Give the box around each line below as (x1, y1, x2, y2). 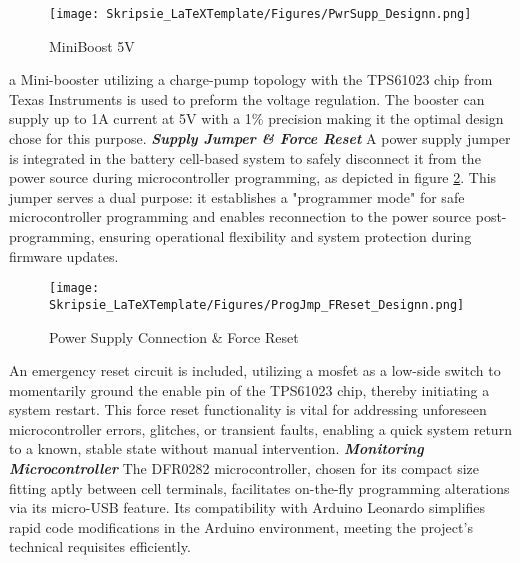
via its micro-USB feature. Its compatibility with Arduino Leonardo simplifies (9, 497, 486, 518)
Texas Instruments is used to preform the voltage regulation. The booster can (9, 88, 485, 109)
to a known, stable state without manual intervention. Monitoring (9, 438, 424, 459)
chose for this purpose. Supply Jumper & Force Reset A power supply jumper (9, 128, 511, 149)
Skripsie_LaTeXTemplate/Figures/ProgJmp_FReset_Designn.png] (49, 297, 465, 312)
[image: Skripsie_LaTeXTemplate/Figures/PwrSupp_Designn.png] (49, 7, 472, 21)
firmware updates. (9, 245, 119, 266)
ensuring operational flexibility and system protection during (99, 226, 472, 246)
